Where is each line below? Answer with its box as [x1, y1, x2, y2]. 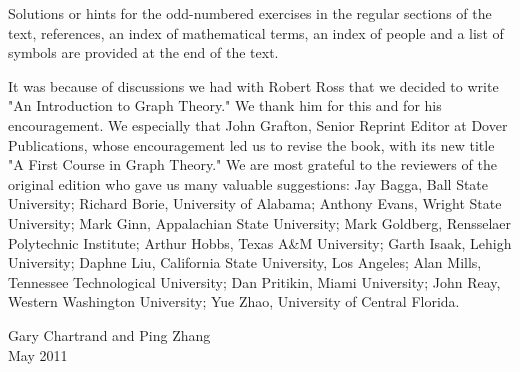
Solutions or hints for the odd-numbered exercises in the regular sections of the [8, 3, 492, 23]
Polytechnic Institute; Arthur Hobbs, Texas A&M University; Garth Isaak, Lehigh [8, 232, 512, 253]
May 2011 [8, 344, 68, 365]
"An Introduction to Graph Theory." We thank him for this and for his [8, 95, 442, 116]
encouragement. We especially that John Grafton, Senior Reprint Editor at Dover [8, 114, 508, 135]
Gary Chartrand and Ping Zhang [8, 324, 211, 345]
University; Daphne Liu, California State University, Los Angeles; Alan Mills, [8, 252, 482, 273]
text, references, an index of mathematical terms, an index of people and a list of [8, 22, 504, 43]
